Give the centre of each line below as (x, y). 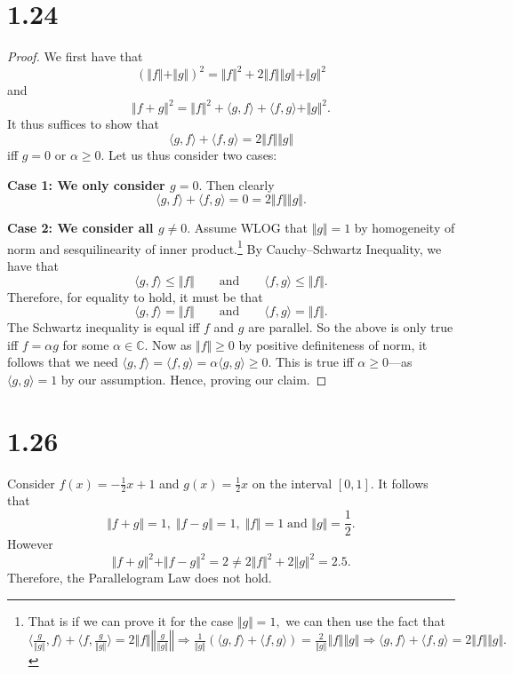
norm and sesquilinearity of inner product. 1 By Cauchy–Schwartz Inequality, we (224, 247)
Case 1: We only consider (86, 184)
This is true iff (314, 362)
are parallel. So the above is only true (351, 327)
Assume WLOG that (251, 228)
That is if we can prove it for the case (131, 620)
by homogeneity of (405, 228)
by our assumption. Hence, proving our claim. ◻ (194, 379)
